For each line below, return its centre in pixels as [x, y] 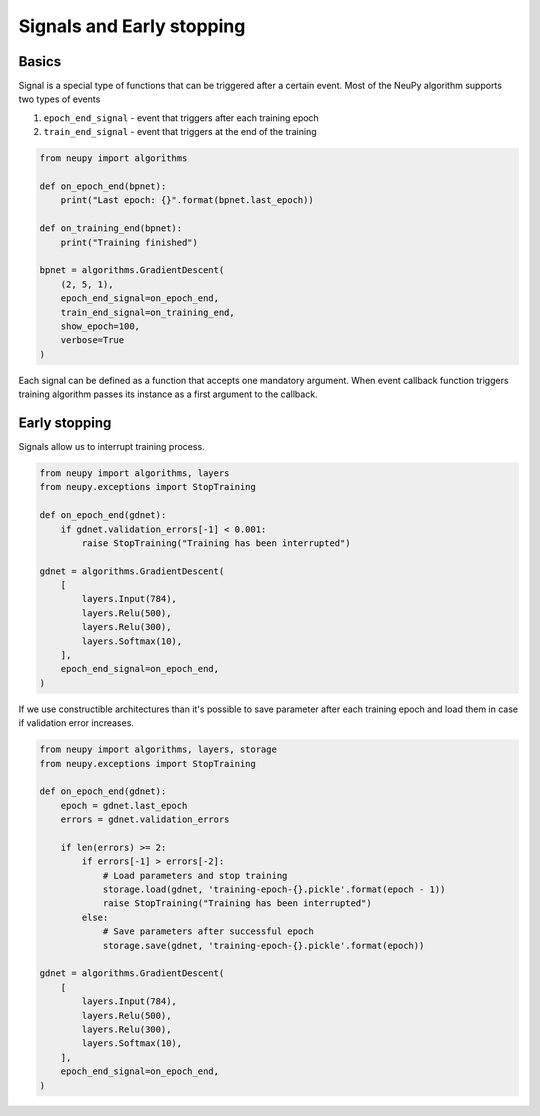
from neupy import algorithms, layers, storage [158, 749]
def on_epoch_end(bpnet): [103, 186]
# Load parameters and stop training [195, 875]
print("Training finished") [129, 242]
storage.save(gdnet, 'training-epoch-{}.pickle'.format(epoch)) [263, 945]
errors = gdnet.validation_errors [145, 819]
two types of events [59, 99]
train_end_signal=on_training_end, [147, 312]
